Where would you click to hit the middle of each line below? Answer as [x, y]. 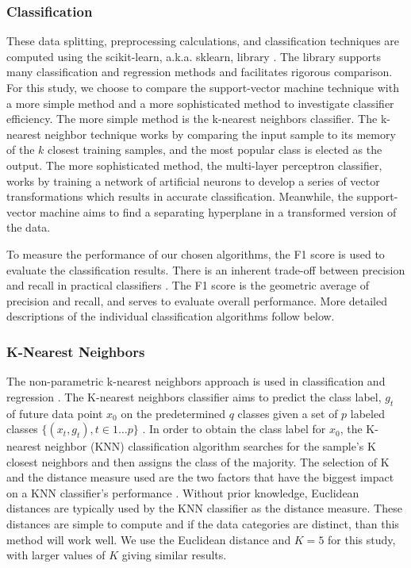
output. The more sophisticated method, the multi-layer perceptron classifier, [194, 165]
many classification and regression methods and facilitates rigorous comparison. [200, 72]
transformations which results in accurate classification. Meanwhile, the [180, 196]
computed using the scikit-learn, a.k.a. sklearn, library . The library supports [194, 56]
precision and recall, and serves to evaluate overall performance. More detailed [197, 300]
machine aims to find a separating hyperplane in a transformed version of [218, 211]
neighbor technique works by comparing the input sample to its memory [220, 134]
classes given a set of [288, 413]
